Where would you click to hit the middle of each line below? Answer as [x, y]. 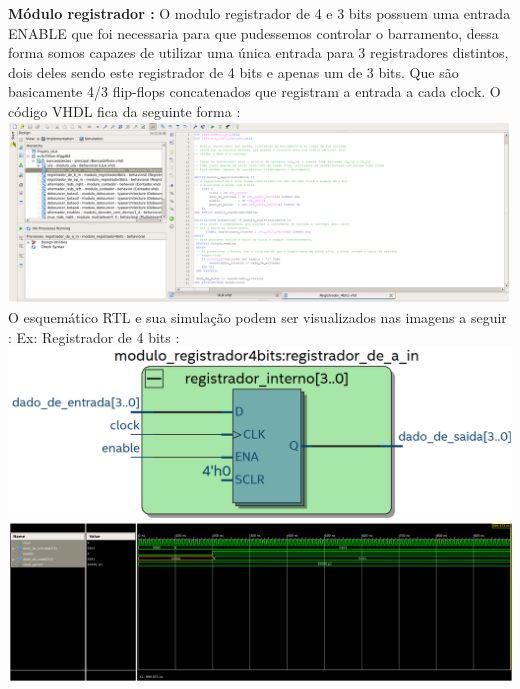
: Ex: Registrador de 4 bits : [94, 336]
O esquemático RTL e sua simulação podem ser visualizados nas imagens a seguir [257, 317]
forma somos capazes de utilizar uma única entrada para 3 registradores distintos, [258, 52]
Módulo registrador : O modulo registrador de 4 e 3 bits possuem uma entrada [259, 13]
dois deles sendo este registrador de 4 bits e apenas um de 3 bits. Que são [233, 71]
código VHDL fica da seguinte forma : [124, 110]
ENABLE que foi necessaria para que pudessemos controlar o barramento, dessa [253, 32]
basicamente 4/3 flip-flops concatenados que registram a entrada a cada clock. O [254, 91]
